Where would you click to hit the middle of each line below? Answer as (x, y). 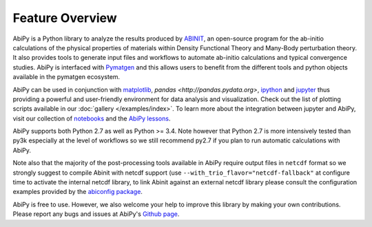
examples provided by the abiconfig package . (77, 192)
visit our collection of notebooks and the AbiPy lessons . (92, 118)
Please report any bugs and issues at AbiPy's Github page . (96, 214)
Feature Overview (65, 18)
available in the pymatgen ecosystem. (66, 77)
